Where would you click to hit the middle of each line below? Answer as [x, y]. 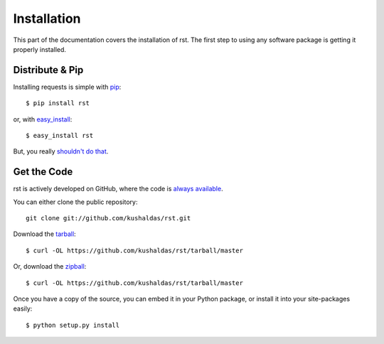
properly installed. [40, 49]
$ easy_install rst [60, 136]
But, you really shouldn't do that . [61, 151]
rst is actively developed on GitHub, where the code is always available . [118, 189]
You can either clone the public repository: [75, 202]
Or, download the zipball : [50, 267]
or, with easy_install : [43, 119]
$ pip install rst [58, 103]
